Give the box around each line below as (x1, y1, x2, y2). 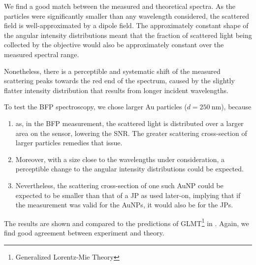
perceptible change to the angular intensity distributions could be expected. (15, 164, 244, 174)
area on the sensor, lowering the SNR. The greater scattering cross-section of (15, 128, 247, 138)
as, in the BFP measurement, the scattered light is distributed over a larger (15, 118, 244, 128)
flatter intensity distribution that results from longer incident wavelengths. (4, 85, 229, 95)
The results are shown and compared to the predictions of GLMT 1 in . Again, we (4, 216, 249, 228)
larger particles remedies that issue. (15, 137, 123, 148)
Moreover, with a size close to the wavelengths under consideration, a (15, 154, 225, 164)
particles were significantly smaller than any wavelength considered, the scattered (4, 10, 249, 21)
